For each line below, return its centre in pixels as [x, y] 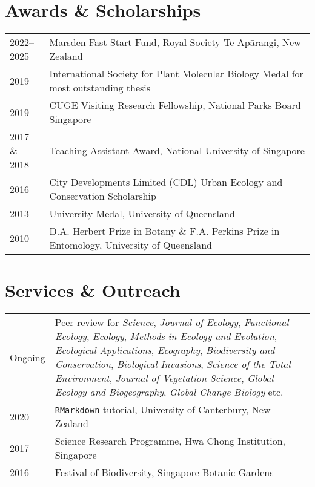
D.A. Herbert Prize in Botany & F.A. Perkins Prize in [164, 231]
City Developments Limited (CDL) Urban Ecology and [166, 182]
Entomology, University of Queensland [131, 245]
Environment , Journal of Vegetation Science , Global [164, 378]
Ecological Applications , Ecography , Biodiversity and [165, 350]
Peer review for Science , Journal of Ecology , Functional [172, 322]
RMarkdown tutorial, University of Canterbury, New [163, 410]
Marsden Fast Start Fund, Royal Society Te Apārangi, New [175, 42]
